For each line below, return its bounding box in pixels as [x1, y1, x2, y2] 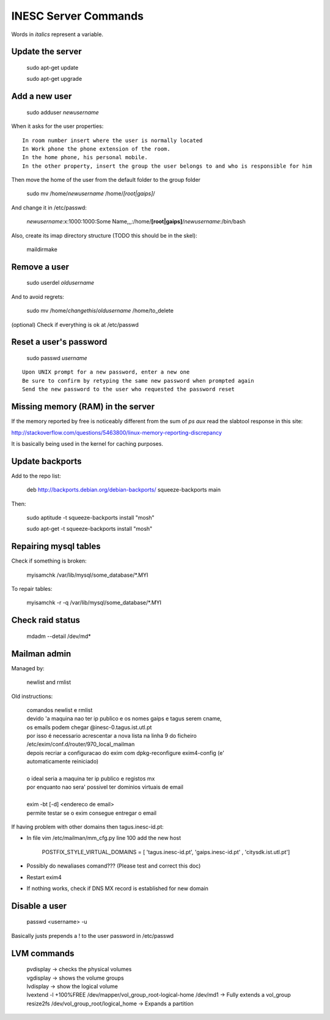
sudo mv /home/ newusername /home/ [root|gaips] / [26, 190, 155, 197]
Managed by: [11, 664, 45, 672]
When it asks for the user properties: [11, 122, 104, 130]
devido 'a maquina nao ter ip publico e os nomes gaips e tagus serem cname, [26, 715, 222, 722]
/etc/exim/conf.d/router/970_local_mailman [26, 741, 135, 748]
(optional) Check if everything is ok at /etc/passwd [11, 321, 139, 328]
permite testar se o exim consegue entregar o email [26, 809, 157, 817]
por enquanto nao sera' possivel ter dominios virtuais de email [26, 784, 183, 791]
